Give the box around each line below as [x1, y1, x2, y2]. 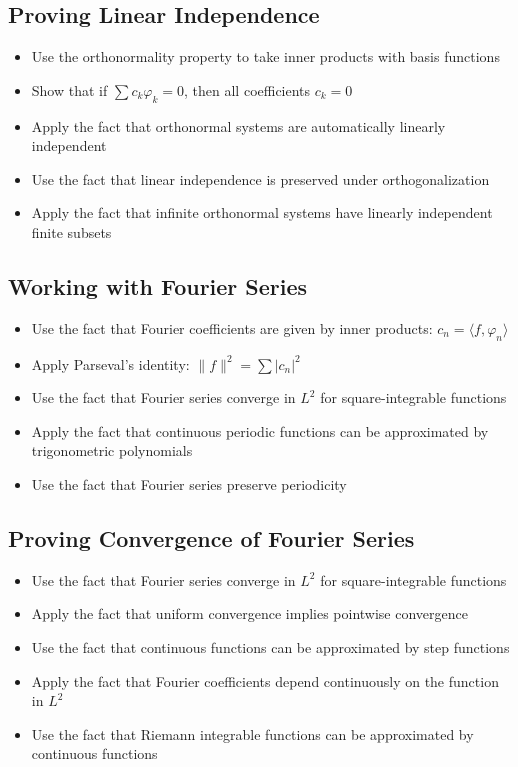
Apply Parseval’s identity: [31, 353, 190, 374]
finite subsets [31, 221, 112, 242]
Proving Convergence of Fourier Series [8, 522, 415, 553]
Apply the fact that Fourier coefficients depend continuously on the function [31, 670, 499, 691]
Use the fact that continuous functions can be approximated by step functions [31, 636, 510, 657]
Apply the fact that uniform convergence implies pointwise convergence [31, 603, 468, 624]
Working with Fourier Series [8, 270, 308, 301]
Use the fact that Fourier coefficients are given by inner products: [31, 317, 433, 338]
